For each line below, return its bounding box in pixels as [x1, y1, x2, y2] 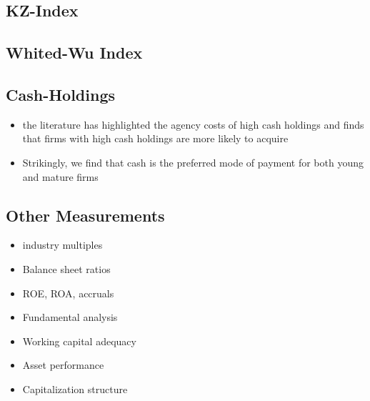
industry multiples [22, 237, 103, 252]
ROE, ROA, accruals [22, 285, 114, 300]
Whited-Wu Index [6, 41, 143, 64]
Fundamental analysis [22, 310, 118, 325]
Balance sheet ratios [22, 261, 111, 276]
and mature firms [22, 169, 99, 184]
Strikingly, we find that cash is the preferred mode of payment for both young [22, 154, 364, 169]
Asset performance [22, 357, 104, 372]
